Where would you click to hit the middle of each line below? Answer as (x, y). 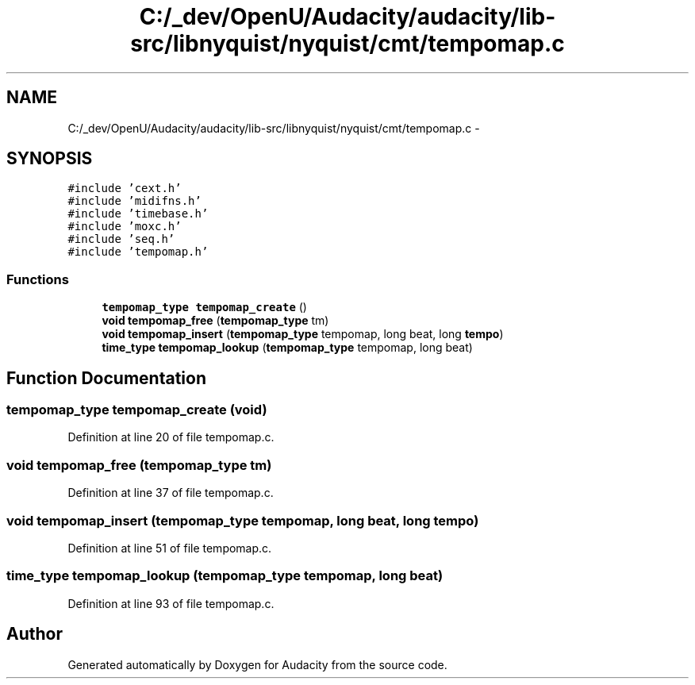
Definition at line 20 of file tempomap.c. (171, 437)
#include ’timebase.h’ (138, 214)
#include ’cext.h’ (125, 189)
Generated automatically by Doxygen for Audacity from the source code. (257, 664)
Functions (38, 279)
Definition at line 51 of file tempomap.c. (170, 548)
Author (35, 634)
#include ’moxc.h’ (125, 227)
